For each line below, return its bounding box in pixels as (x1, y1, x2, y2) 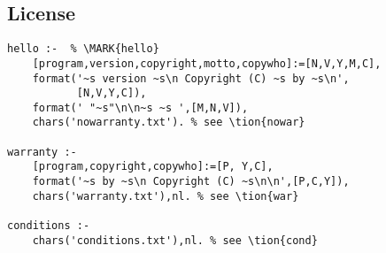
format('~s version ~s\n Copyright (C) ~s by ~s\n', (32, 72, 350, 85)
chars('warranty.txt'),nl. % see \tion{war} (32, 189, 299, 203)
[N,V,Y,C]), (76, 87, 147, 100)
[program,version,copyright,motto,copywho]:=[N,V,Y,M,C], (32, 57, 382, 70)
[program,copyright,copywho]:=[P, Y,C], (32, 160, 274, 173)
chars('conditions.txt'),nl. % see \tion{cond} (32, 234, 318, 247)
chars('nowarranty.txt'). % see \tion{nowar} (32, 116, 305, 129)
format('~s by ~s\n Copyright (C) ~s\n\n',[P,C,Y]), (32, 175, 350, 188)
